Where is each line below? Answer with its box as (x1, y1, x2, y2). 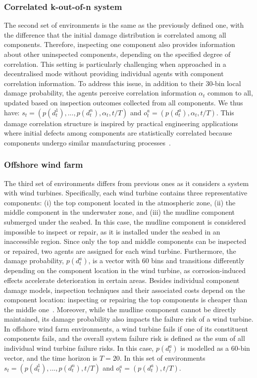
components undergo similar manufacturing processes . (4, 137, 171, 147)
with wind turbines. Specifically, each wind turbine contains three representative (4, 188, 248, 198)
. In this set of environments (119, 353, 206, 363)
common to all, (207, 88, 253, 98)
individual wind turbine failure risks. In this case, (4, 343, 154, 353)
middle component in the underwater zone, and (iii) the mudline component (4, 207, 235, 217)
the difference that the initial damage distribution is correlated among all (4, 29, 226, 40)
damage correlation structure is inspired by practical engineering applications (4, 118, 238, 128)
